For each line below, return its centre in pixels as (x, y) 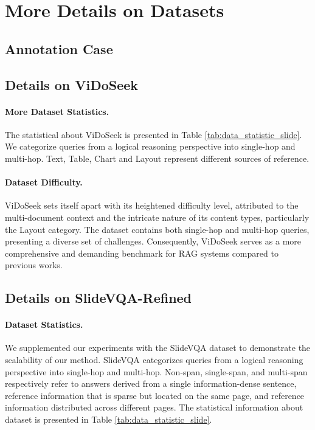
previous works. (34, 265)
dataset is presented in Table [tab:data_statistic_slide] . (109, 419)
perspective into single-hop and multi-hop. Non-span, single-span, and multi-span (156, 371)
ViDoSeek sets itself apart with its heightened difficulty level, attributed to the (152, 205)
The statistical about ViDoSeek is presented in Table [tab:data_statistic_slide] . (154, 134)
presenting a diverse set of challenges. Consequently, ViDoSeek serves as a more (153, 241)
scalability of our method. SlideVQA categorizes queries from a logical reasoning (154, 360)
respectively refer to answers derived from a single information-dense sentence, (151, 383)
